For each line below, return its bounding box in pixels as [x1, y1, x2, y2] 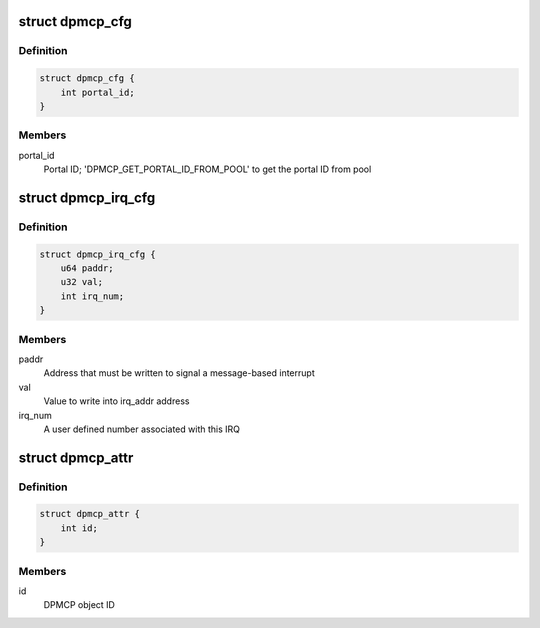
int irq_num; [60, 290, 125, 302]
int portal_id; [60, 86, 135, 98]
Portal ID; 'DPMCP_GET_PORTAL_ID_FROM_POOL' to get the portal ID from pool [43, 163, 372, 175]
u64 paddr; [60, 263, 114, 274]
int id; [60, 522, 99, 534]
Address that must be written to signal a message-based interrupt [43, 367, 315, 379]
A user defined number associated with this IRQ [43, 423, 240, 435]
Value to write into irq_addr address [43, 395, 190, 407]
